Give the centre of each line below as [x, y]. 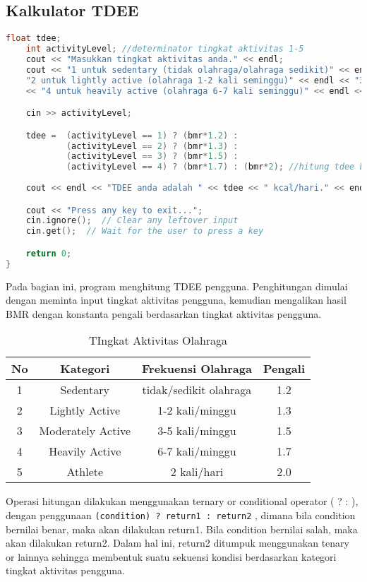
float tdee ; [34, 38]
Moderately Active [85, 431]
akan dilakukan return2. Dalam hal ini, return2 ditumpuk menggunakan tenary [178, 543]
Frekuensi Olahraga [197, 369]
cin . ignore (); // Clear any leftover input [132, 221]
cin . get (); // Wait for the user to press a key [145, 231]
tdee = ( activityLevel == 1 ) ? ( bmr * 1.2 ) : [132, 135]
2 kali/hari [197, 472]
